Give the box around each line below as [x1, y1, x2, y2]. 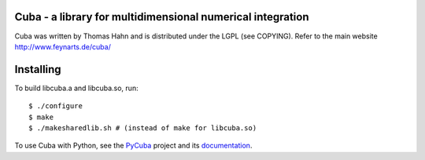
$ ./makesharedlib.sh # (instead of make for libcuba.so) [28, 123, 257, 133]
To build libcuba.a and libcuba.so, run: [14, 83, 139, 93]
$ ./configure [28, 102, 83, 111]
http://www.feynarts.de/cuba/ [14, 42, 112, 51]
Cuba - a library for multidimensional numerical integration [14, 10, 310, 24]
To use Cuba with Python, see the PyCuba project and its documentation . [14, 141, 253, 151]
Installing [14, 63, 62, 76]
